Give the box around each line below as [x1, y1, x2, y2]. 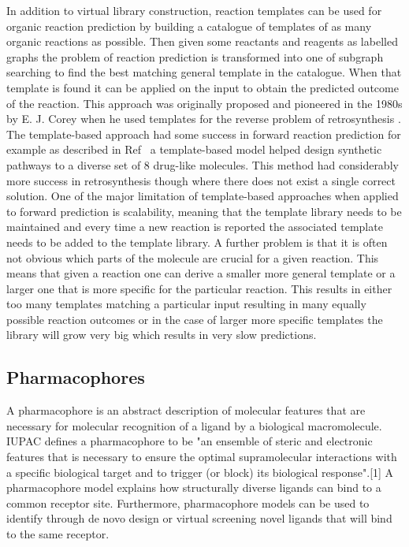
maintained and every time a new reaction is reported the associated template [6, 218, 383, 235]
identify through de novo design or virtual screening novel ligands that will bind [6, 510, 392, 527]
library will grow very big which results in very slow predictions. [6, 326, 317, 343]
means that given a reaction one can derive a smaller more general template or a [6, 265, 396, 281]
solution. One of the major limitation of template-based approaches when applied [6, 188, 399, 204]
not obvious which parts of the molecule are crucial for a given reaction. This [6, 249, 379, 266]
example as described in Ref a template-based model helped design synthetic [6, 141, 382, 158]
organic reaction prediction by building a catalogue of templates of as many [6, 17, 372, 34]
